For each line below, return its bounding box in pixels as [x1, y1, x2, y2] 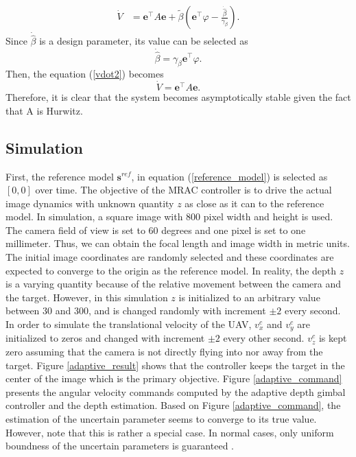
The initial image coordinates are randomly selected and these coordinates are [5, 250, 334, 264]
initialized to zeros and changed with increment [5, 331, 205, 345]
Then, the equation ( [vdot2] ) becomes [5, 67, 164, 81]
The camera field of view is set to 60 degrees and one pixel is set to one [5, 222, 306, 237]
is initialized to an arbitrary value [178, 290, 320, 304]
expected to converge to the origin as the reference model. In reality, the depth [5, 263, 337, 277]
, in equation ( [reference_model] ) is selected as [131, 169, 328, 183]
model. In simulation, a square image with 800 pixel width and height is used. [5, 209, 333, 224]
